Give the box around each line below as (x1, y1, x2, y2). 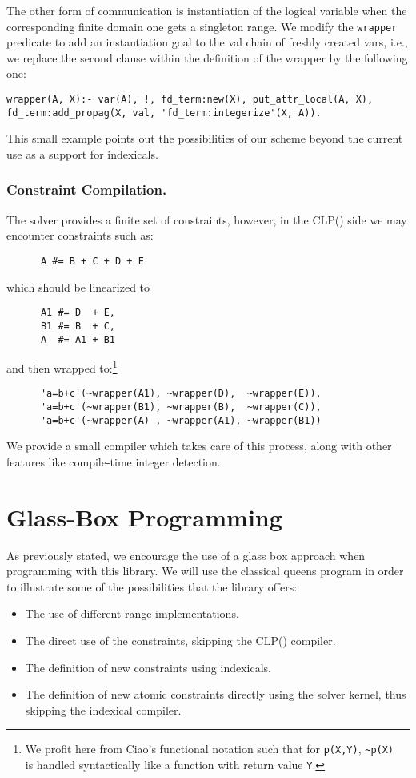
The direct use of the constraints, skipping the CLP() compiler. (25, 632, 336, 649)
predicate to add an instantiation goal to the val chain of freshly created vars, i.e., (6, 34, 408, 50)
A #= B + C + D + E (40, 255, 144, 267)
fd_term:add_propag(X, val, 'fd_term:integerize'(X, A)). (6, 107, 322, 119)
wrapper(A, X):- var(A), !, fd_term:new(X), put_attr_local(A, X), (6, 94, 374, 106)
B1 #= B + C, (40, 320, 116, 332)
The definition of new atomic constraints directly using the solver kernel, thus (25, 686, 406, 703)
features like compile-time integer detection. (6, 453, 221, 470)
